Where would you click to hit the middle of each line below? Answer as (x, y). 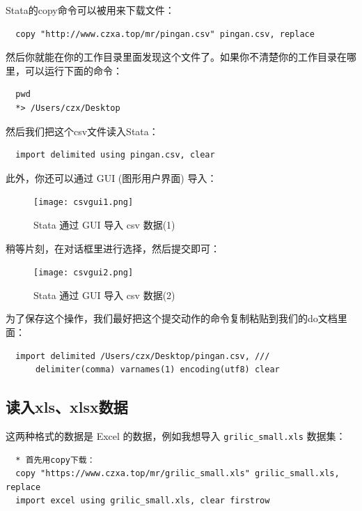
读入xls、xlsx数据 (67, 407)
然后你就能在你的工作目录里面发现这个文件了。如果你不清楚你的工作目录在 (176, 57)
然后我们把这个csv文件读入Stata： (82, 131)
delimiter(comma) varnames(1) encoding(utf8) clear (157, 370)
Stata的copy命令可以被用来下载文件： (90, 10)
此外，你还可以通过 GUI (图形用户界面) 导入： (111, 177)
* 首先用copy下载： (55, 460)
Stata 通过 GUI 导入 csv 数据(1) (104, 224)
